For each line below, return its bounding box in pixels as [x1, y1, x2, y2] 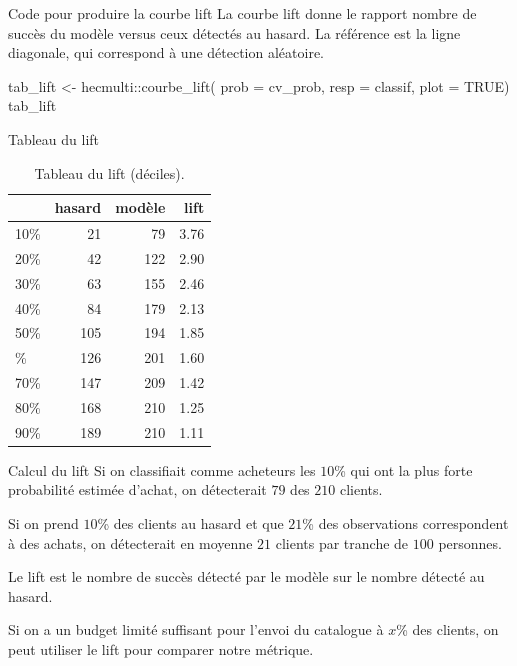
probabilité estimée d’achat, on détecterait [8, 479, 267, 500]
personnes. [438, 532, 502, 553]
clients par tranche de [275, 532, 409, 553]
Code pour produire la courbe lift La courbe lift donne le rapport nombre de [8, 3, 477, 23]
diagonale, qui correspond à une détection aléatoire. [8, 42, 324, 63]
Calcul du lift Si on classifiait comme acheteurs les [8, 459, 316, 480]
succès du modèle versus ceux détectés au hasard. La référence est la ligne [8, 22, 461, 43]
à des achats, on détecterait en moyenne [8, 532, 253, 553]
